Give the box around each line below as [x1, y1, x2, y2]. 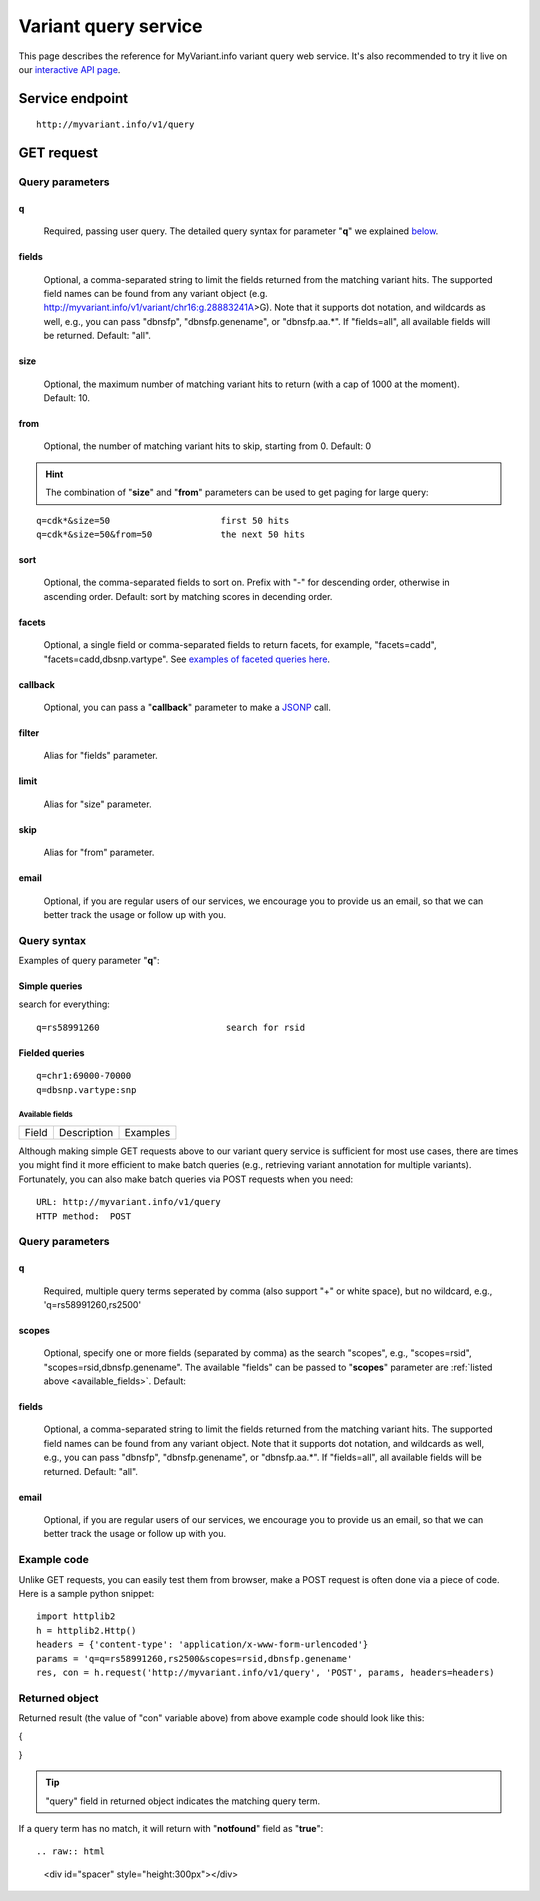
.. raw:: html [36, 1846, 105, 1857]
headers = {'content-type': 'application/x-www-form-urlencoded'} [36, 1639, 369, 1650]
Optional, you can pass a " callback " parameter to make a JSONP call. [43, 701, 332, 713]
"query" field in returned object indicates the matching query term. [45, 1795, 321, 1807]
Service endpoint [18, 90, 129, 107]
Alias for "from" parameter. [43, 846, 155, 859]
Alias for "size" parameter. [43, 798, 152, 810]
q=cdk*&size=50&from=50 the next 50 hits [36, 529, 305, 540]
